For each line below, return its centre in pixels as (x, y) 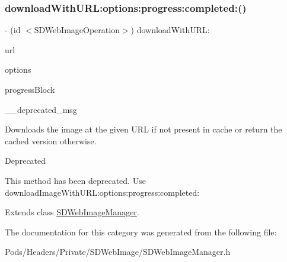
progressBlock (30, 89)
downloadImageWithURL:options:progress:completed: (102, 192)
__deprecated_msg (41, 109)
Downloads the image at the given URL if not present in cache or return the (143, 129)
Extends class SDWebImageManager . (72, 212)
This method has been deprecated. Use (75, 180)
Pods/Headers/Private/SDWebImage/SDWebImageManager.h (118, 252)
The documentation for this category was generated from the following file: (141, 232)
